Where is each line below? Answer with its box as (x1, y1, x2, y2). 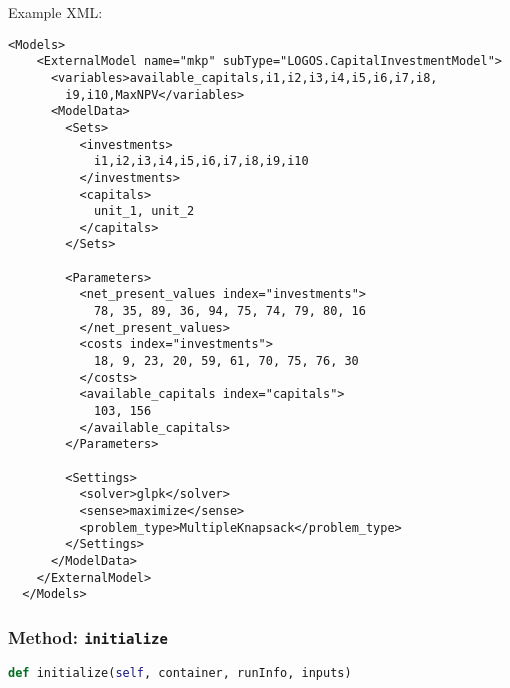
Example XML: (8, 2, 103, 22)
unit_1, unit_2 (93, 204, 195, 219)
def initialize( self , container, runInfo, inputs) (8, 665, 352, 680)
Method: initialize (8, 624, 168, 649)
